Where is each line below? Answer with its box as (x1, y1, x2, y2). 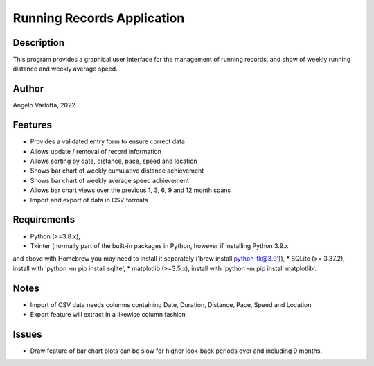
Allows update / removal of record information (30, 147, 162, 155)
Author (12, 83, 44, 95)
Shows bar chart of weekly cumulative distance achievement (30, 166, 204, 175)
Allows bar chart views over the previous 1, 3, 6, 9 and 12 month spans (30, 186, 231, 194)
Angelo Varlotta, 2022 (12, 101, 75, 110)
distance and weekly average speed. (12, 64, 118, 73)
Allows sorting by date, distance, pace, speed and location (30, 157, 197, 166)
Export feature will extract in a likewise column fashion (30, 310, 186, 318)
